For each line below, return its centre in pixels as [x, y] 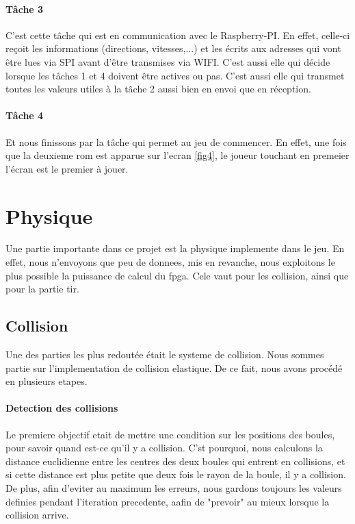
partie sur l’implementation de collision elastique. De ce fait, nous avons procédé [174, 367]
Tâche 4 [25, 115]
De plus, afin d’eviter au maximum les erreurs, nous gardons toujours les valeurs [174, 488]
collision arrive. [37, 515]
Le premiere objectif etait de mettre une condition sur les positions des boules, [170, 434]
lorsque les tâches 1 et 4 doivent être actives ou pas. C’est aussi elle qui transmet [175, 75]
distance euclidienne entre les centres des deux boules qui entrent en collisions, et [175, 461]
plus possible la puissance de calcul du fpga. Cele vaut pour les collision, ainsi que [177, 275]
